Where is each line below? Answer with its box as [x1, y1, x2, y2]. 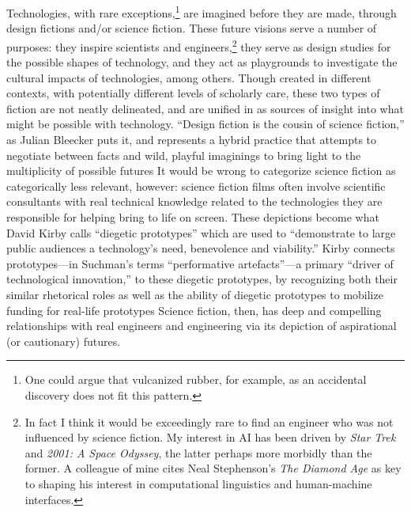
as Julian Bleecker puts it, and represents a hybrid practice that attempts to [6, 131, 377, 148]
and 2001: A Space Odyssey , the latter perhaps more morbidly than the [25, 444, 372, 461]
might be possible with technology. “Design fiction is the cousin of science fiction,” [6, 116, 405, 132]
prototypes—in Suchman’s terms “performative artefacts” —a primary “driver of [6, 255, 394, 271]
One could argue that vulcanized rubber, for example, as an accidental [25, 371, 367, 388]
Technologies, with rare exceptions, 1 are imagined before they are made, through [6, 2, 397, 21]
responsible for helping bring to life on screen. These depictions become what [6, 209, 379, 226]
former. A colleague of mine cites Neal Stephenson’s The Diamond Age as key [25, 460, 402, 476]
